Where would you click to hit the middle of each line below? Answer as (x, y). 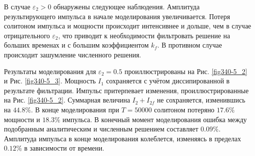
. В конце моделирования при (75, 109)
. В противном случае (190, 45)
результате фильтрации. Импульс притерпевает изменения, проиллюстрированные (126, 90)
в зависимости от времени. (64, 148)
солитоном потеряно (184, 109)
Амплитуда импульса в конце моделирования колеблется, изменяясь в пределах (123, 138)
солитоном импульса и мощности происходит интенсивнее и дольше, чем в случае (128, 26)
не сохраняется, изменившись (201, 100)
